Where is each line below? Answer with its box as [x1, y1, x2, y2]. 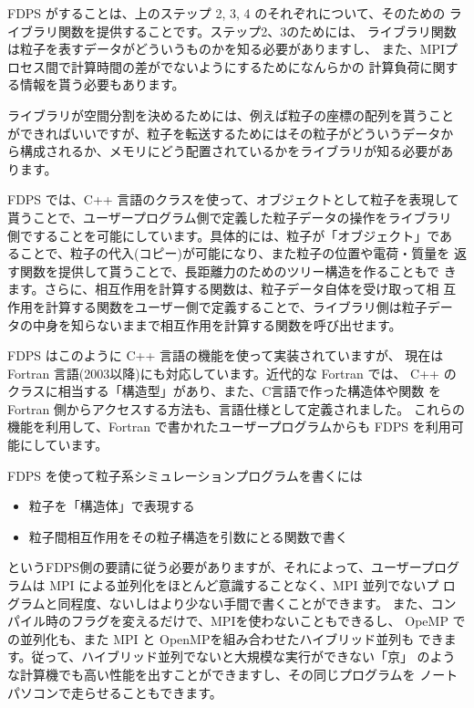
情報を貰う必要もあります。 [19, 75, 185, 94]
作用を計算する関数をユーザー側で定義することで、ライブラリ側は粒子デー [7, 297, 453, 316]
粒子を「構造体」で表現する [28, 496, 195, 515]
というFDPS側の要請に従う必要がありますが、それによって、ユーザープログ [7, 557, 459, 577]
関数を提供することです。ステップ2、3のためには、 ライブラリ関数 [57, 21, 457, 40]
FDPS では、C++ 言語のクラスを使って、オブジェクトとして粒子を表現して [7, 190, 459, 209]
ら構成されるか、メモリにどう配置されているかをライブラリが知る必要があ [7, 141, 454, 161]
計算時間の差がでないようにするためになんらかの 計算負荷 [70, 57, 420, 76]
